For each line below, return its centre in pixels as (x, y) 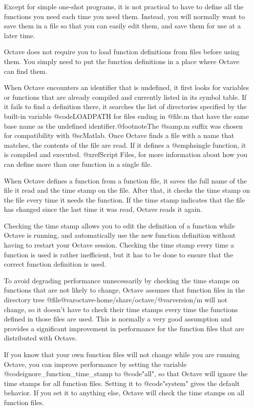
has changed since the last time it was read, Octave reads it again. (103, 209)
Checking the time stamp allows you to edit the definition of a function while (119, 225)
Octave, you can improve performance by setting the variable (95, 364)
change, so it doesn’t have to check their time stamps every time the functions (121, 309)
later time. (20, 35)
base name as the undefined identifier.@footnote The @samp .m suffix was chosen (123, 125)
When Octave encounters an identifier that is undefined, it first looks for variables (127, 87)
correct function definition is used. (55, 264)
